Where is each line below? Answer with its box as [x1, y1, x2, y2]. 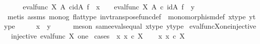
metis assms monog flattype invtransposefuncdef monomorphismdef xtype [7, 11, 246, 21]
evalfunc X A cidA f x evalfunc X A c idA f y [23, 1, 195, 11]
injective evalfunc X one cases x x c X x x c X [11, 30, 185, 41]
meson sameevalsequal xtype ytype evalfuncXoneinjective [73, 21, 256, 31]
